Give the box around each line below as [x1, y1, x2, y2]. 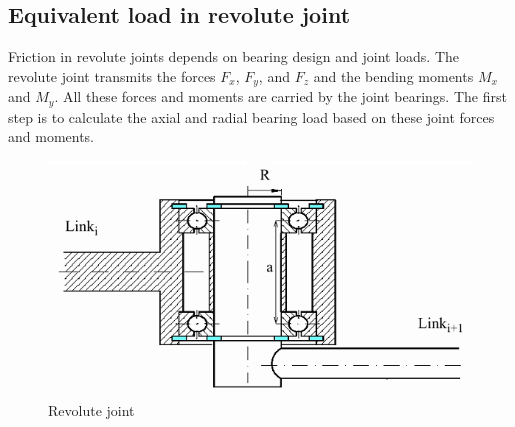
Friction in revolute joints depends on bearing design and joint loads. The [8, 46, 460, 67]
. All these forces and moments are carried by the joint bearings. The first [54, 86, 507, 107]
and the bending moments [313, 65, 474, 86]
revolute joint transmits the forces [8, 65, 216, 86]
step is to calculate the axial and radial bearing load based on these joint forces [8, 106, 495, 127]
